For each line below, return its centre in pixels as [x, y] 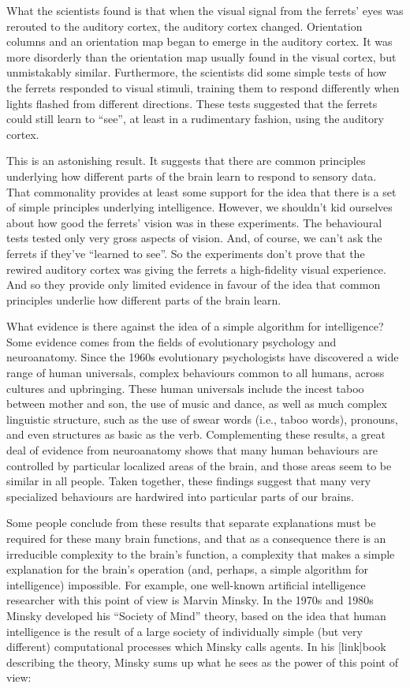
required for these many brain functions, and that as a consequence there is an [196, 538]
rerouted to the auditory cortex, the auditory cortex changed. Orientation [184, 26]
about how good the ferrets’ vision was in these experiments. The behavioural [194, 222]
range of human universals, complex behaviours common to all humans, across [196, 373]
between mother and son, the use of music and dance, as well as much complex [197, 404]
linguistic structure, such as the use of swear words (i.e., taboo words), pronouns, [202, 419]
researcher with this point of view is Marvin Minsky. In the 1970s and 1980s [190, 600]
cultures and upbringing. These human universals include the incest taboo [185, 388]
